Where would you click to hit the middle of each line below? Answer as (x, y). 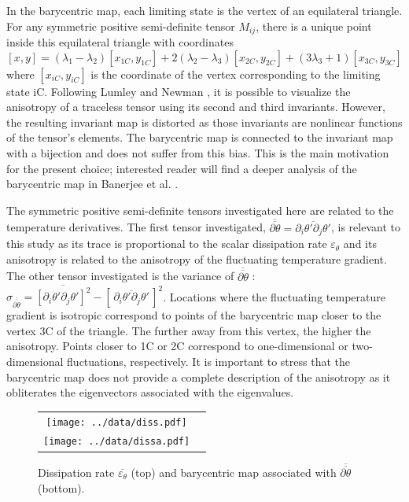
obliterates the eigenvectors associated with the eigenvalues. (150, 392)
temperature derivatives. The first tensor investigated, (136, 227)
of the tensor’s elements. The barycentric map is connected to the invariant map (200, 137)
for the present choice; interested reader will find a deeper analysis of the (182, 168)
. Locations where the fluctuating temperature (274, 296)
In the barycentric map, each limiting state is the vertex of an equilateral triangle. (204, 10)
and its (360, 244)
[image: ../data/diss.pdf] (116, 422)
